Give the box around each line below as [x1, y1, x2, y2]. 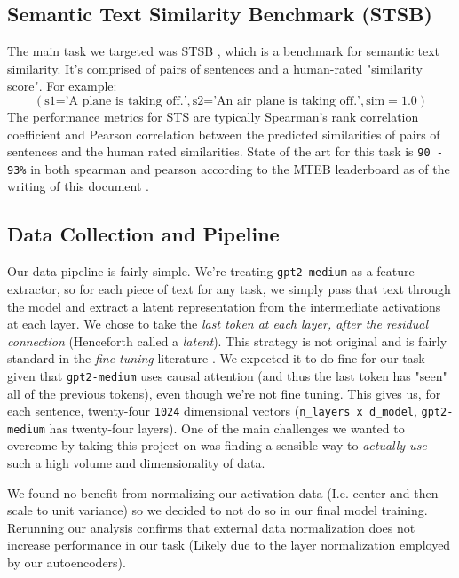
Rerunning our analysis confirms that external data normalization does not [7, 518, 415, 536]
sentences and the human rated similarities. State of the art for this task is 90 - [7, 142, 443, 161]
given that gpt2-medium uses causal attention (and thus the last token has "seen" [7, 366, 447, 384]
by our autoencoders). [7, 553, 126, 572]
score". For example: [7, 76, 117, 95]
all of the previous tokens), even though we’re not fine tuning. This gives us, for [7, 384, 441, 402]
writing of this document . [7, 177, 149, 195]
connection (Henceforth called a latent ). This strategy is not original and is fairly [7, 331, 447, 350]
